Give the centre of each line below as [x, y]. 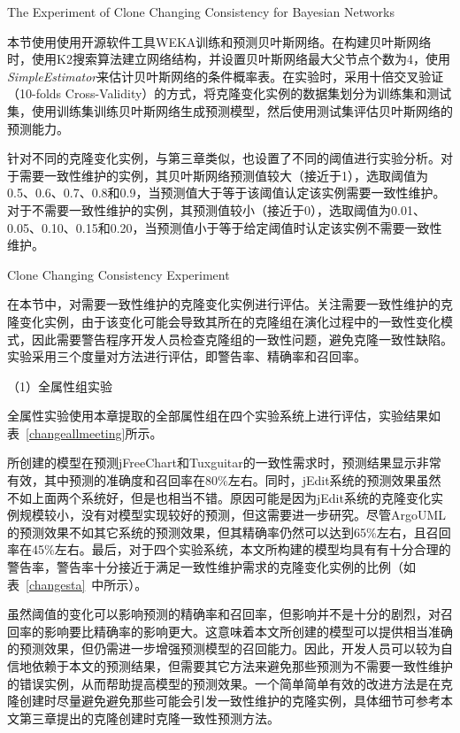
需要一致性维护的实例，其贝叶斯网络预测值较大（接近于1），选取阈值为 [223, 175]
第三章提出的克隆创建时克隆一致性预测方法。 [149, 718]
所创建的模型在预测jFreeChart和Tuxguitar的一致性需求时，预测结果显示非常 [224, 463]
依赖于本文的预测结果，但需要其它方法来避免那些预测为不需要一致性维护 [242, 666]
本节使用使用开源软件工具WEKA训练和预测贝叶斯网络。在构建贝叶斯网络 [219, 41]
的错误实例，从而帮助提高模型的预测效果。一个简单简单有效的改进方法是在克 [230, 683]
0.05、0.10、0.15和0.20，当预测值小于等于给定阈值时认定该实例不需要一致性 [225, 227]
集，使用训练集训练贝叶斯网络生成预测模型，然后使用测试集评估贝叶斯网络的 [230, 110]
